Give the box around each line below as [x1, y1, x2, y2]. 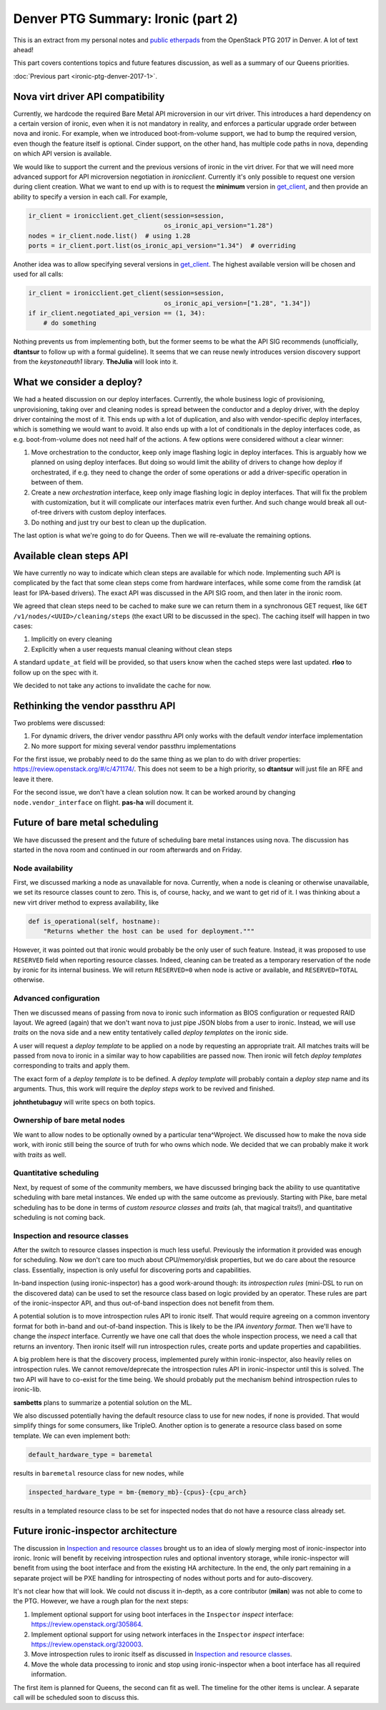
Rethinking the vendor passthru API [13, 700, 176, 712]
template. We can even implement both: [13, 1431, 131, 1440]
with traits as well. [13, 1150, 67, 1159]
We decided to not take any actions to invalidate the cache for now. [13, 681, 212, 690]
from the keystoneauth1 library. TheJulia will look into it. [13, 357, 179, 366]
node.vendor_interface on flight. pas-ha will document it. [13, 797, 194, 807]
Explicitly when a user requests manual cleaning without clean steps [31, 645, 232, 653]
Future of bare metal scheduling [13, 817, 159, 829]
